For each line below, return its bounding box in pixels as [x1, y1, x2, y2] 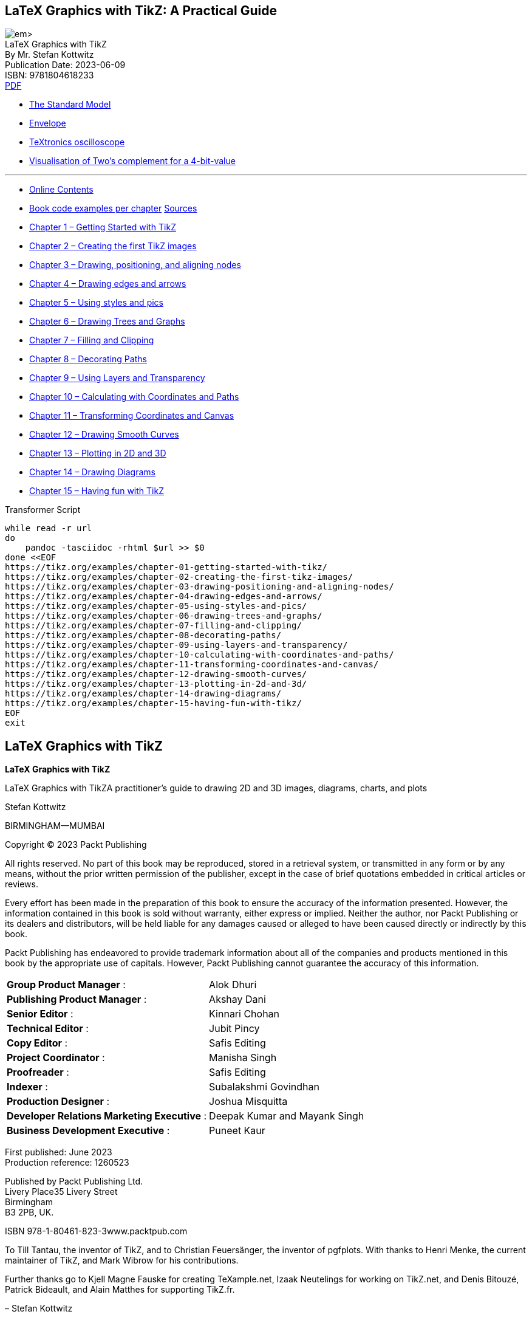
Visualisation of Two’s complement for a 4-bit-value [29, 156, 236, 167]
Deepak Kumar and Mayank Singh [209, 1110, 364, 1123]
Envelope [29, 118, 66, 129]
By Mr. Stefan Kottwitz [5, 49, 94, 60]
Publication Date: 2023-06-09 [5, 60, 126, 70]
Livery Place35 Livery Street [5, 1186, 118, 1197]
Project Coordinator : [7, 1051, 105, 1064]
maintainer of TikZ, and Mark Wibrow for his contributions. [5, 1255, 239, 1266]
